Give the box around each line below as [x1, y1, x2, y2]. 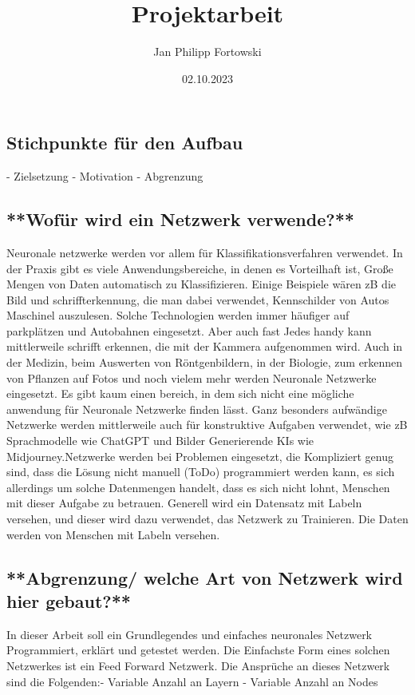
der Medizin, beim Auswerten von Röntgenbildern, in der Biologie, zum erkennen [6, 354, 403, 371]
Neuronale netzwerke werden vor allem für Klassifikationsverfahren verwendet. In [6, 244, 403, 260]
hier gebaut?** [6, 588, 131, 613]
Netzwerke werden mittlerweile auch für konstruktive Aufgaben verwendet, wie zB [6, 416, 408, 433]
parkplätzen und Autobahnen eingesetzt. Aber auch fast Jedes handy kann [6, 322, 372, 339]
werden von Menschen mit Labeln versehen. [6, 526, 220, 542]
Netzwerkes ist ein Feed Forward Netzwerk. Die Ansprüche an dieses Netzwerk [6, 657, 390, 673]
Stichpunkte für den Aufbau [6, 130, 243, 155]
